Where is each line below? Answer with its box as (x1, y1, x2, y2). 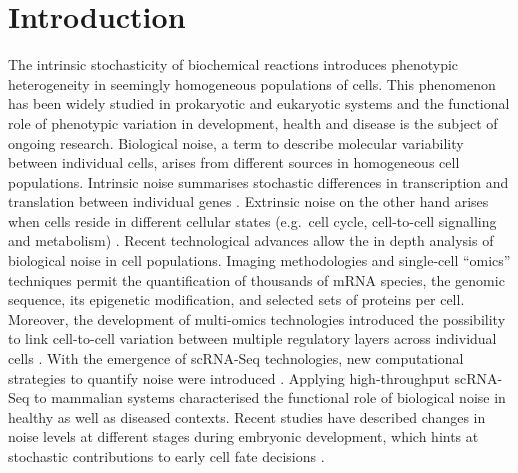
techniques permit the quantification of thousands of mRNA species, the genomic (8, 269, 505, 290)
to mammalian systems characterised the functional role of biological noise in (34, 387, 506, 408)
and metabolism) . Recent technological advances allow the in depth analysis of (8, 230, 494, 251)
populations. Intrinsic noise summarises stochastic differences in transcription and (8, 171, 509, 192)
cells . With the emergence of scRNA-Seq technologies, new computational (8, 348, 464, 369)
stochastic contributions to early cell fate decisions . (8, 446, 325, 466)
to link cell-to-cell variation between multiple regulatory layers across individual (8, 328, 497, 349)
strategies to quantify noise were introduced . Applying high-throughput (8, 367, 450, 388)
